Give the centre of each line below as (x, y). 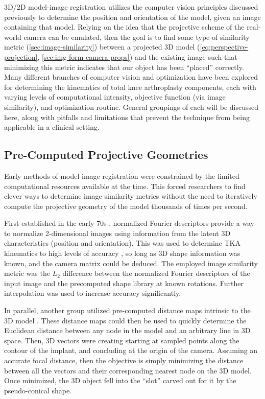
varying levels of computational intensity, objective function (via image (115, 97)
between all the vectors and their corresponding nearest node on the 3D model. (128, 370)
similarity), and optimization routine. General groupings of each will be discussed (131, 107)
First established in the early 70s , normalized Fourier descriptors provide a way (129, 223)
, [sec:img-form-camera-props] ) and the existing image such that (137, 56)
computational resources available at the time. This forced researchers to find (125, 186)
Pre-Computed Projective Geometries (106, 155)
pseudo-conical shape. (38, 390)
